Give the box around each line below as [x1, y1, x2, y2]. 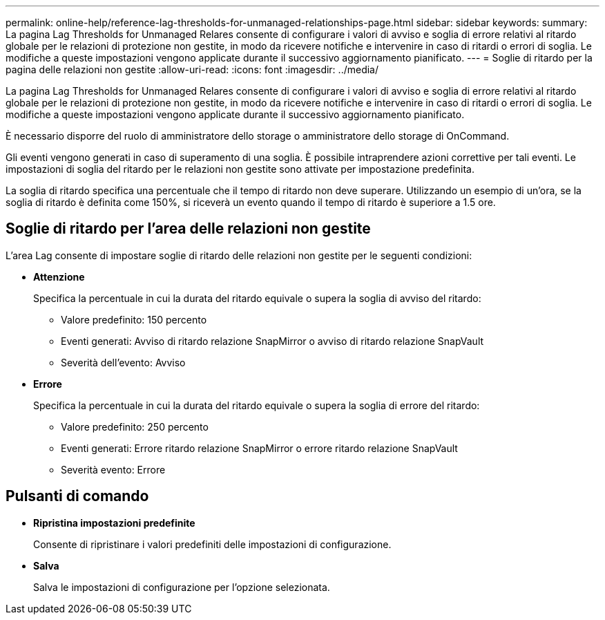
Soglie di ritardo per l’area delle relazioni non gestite [6, 220, 371, 238]
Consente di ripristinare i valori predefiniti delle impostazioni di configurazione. [33, 538, 392, 550]
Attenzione [33, 270, 85, 283]
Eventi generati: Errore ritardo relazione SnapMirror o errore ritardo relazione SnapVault [61, 442, 458, 454]
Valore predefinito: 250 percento [61, 420, 209, 433]
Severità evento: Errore [61, 463, 166, 476]
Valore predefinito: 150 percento [61, 313, 207, 326]
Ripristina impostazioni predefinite [33, 516, 195, 529]
